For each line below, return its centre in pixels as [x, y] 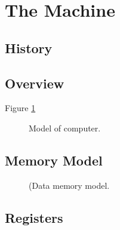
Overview [35, 83]
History [29, 47]
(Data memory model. [69, 185]
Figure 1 [20, 108]
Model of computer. [65, 128]
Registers [34, 217]
